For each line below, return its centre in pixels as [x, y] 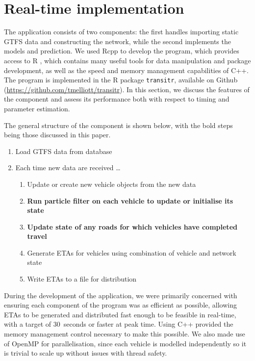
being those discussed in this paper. [57, 135]
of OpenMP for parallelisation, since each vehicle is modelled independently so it [125, 343]
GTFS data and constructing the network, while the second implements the [117, 41]
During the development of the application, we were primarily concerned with [121, 295]
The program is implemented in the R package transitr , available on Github [121, 80]
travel [37, 236]
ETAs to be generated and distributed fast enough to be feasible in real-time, [120, 314]
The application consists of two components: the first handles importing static [121, 32]
